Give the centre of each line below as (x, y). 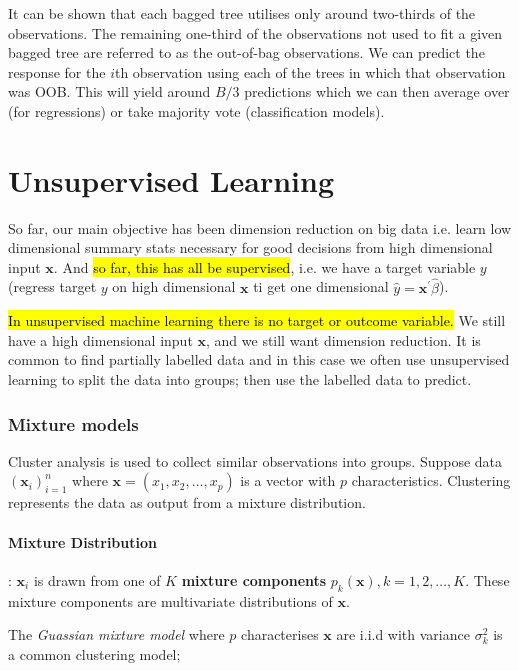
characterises (280, 634)
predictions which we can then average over (377, 91)
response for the (57, 71)
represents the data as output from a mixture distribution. (187, 502)
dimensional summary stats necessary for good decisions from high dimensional (250, 247)
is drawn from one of (97, 579)
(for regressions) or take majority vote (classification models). (196, 110)
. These (487, 579)
